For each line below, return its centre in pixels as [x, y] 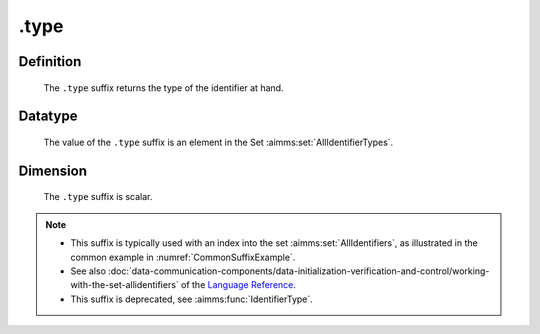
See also [88, 271]
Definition [50, 61]
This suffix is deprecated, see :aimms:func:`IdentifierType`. [192, 299]
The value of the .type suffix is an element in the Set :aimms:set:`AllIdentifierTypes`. [218, 142]
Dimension [53, 170]
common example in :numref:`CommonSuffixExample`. [183, 257]
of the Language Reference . [238, 285]
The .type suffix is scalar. [98, 197]
